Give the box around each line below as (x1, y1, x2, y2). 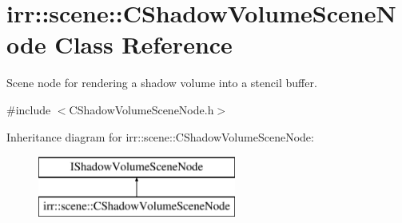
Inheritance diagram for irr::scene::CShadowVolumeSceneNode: (6, 128, 314, 145)
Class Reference (54, 28, 233, 61)
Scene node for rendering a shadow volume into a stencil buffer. (6, 74, 317, 91)
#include (6, 101, 51, 117)
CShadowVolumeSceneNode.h (69, 101, 214, 117)
